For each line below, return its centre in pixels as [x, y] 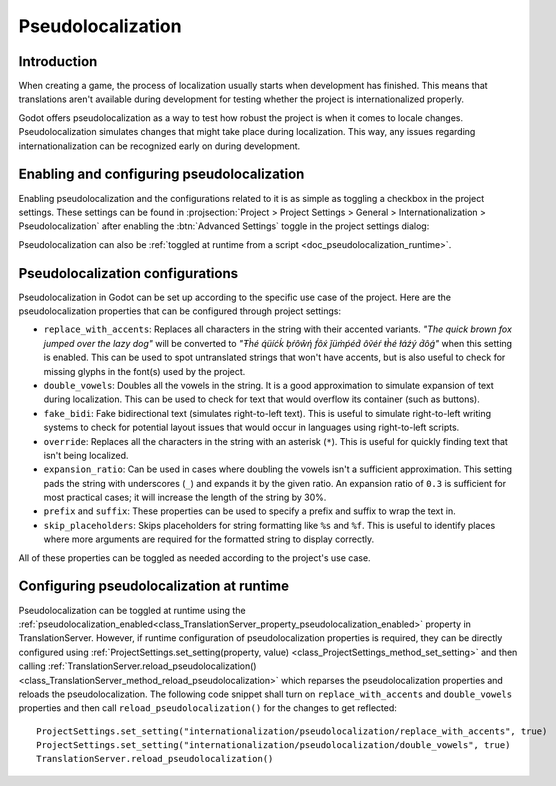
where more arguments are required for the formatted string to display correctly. [209, 539]
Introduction [58, 61]
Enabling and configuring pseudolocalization [161, 174]
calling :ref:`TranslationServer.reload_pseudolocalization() [137, 666]
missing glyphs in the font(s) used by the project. [144, 371]
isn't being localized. [86, 455]
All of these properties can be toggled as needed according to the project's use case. [194, 557]
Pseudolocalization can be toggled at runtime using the [132, 610]
